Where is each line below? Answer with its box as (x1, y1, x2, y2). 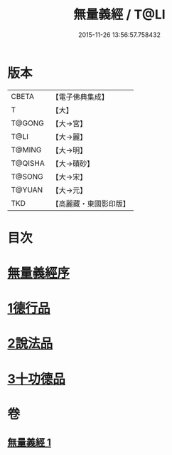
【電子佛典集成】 (51, 92, 109, 102)
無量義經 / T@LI (73, 6, 166, 23)
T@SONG (11, 172, 44, 182)
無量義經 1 (7, 436, 52, 449)
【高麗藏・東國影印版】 (51, 199, 130, 209)
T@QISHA (11, 158, 45, 168)
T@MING (11, 145, 42, 155)
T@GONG (11, 118, 44, 128)
